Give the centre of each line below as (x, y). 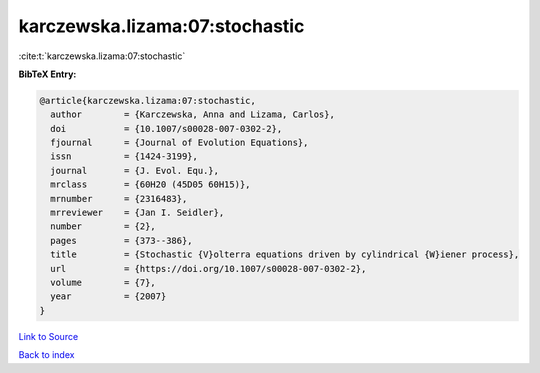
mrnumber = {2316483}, (119, 198)
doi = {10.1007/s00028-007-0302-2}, (166, 128)
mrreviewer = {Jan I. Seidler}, (137, 213)
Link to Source (48, 336)
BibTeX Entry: (47, 74)
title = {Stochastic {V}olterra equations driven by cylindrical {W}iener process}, (285, 254)
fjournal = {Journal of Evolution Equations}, (179, 143)
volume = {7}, (103, 282)
